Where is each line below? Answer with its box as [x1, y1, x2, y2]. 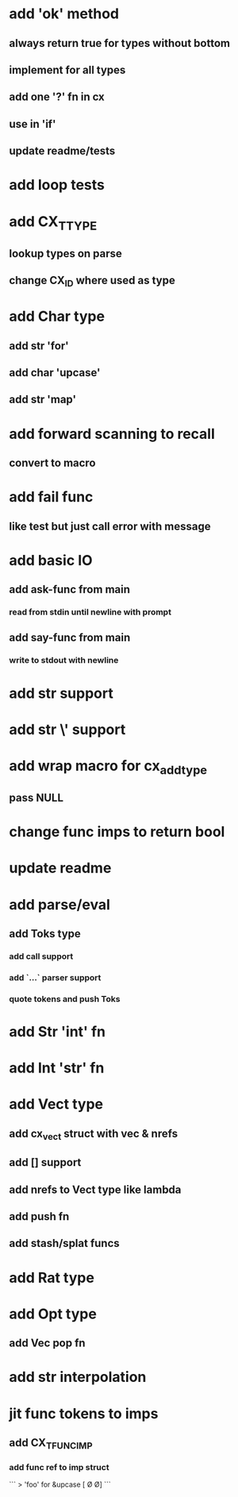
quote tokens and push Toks [9, 993, 121, 1004]
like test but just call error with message [9, 519, 211, 533]
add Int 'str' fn [9, 1059, 105, 1077]
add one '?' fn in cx [9, 90, 106, 104]
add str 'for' [9, 339, 70, 352]
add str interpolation [9, 1368, 147, 1386]
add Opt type [9, 1305, 98, 1322]
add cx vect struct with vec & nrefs [9, 1126, 178, 1142]
